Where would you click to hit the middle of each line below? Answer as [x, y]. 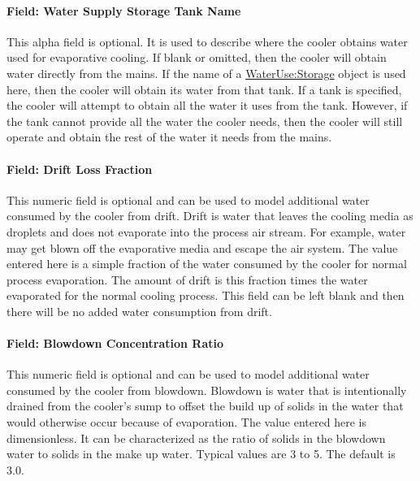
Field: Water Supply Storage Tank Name [124, 10]
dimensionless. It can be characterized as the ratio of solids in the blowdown [196, 438]
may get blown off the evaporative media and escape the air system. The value [202, 247]
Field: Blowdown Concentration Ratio [115, 343]
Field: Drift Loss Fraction [80, 169]
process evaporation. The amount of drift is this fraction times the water [187, 279]
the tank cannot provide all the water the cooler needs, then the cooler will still [205, 121]
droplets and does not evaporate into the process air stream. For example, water [206, 231]
